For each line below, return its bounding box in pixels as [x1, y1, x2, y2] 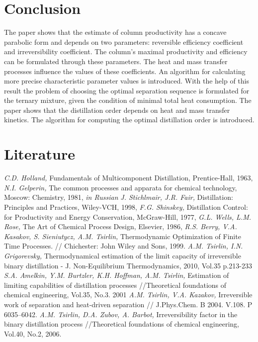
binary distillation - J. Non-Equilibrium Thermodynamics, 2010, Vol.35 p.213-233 [4, 260, 252, 270]
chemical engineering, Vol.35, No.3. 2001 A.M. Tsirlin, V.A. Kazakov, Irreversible [4, 289, 253, 300]
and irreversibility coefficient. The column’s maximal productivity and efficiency [4, 46, 248, 57]
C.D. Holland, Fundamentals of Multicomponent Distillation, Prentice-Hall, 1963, [4, 172, 253, 183]
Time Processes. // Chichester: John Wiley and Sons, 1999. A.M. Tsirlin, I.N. [4, 241, 243, 251]
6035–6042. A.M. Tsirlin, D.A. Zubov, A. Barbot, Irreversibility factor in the [4, 309, 238, 319]
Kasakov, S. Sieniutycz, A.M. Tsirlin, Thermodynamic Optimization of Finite [4, 231, 241, 241]
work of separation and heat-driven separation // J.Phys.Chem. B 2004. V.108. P [4, 299, 253, 309]
